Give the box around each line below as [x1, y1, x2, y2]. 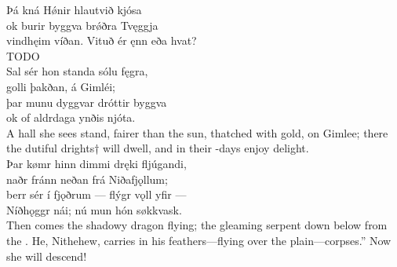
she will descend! [6, 247, 87, 264]
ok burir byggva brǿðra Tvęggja [6, 16, 158, 33]
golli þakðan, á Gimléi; [6, 78, 115, 94]
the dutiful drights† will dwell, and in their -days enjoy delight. [6, 140, 309, 156]
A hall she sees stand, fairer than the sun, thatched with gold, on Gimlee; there [6, 124, 388, 141]
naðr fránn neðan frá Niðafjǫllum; [6, 170, 168, 187]
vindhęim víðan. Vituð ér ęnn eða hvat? [6, 32, 197, 49]
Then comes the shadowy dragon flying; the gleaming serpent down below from [6, 217, 388, 233]
